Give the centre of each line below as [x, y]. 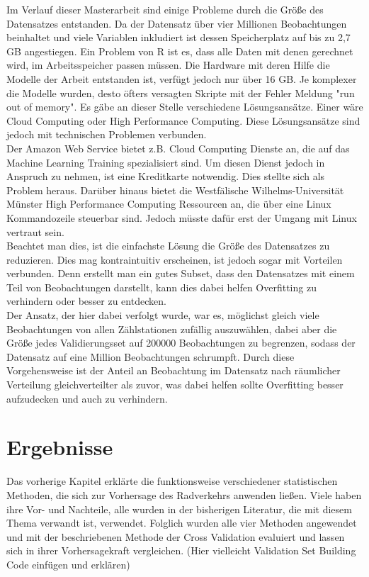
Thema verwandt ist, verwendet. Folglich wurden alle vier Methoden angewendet [182, 523]
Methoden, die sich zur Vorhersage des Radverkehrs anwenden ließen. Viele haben [184, 494]
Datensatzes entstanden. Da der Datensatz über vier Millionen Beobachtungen [177, 23]
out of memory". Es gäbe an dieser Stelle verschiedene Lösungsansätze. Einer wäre [185, 107]
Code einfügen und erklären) [68, 564]
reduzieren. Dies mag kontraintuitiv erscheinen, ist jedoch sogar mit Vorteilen [175, 259]
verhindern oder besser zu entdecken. [86, 301]
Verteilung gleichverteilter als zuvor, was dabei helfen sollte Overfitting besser [175, 385]
